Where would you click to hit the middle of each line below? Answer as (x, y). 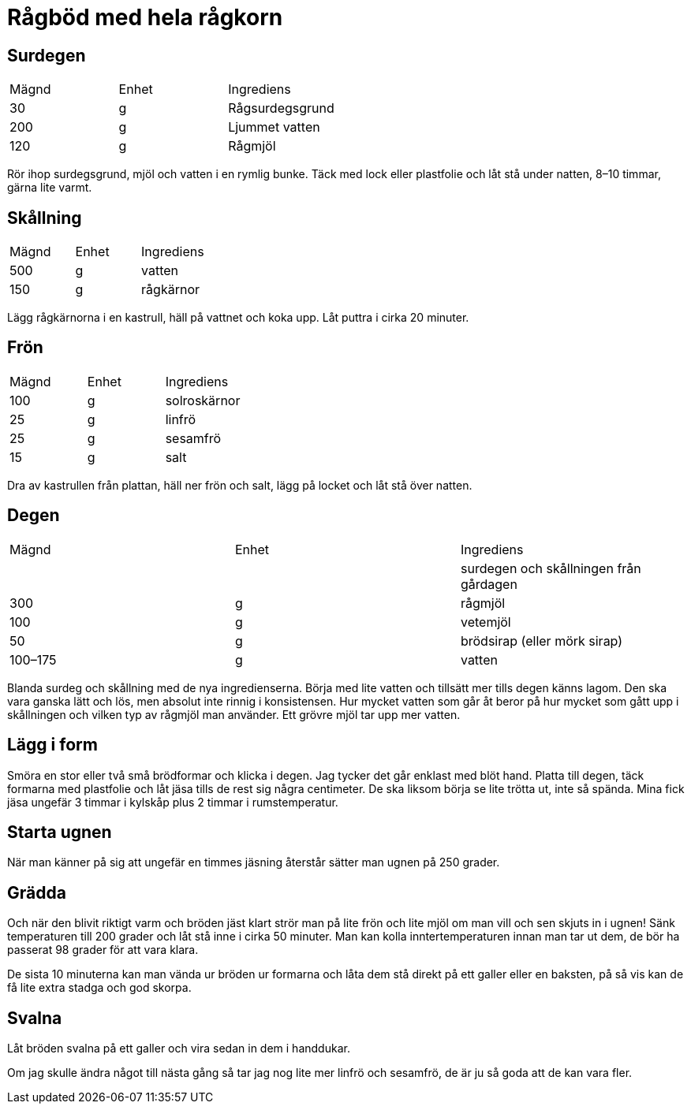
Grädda (37, 892)
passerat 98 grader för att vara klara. (103, 950)
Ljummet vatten (274, 127)
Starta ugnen (60, 832)
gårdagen (489, 584)
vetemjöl (486, 622)
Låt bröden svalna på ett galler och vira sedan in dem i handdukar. (179, 1049)
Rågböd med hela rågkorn (145, 17)
